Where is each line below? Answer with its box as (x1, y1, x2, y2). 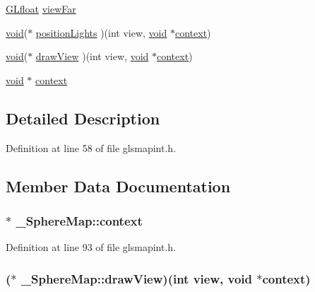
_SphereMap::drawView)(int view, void (20, 269, 253, 287)
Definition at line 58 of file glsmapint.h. (6, 140, 177, 155)
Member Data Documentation (6, 175, 231, 197)
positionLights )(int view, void (35, 25, 167, 40)
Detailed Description (6, 107, 160, 129)
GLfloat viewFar (6, 1, 76, 16)
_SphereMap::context (16, 211, 143, 229)
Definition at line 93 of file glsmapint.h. (6, 240, 177, 255)
